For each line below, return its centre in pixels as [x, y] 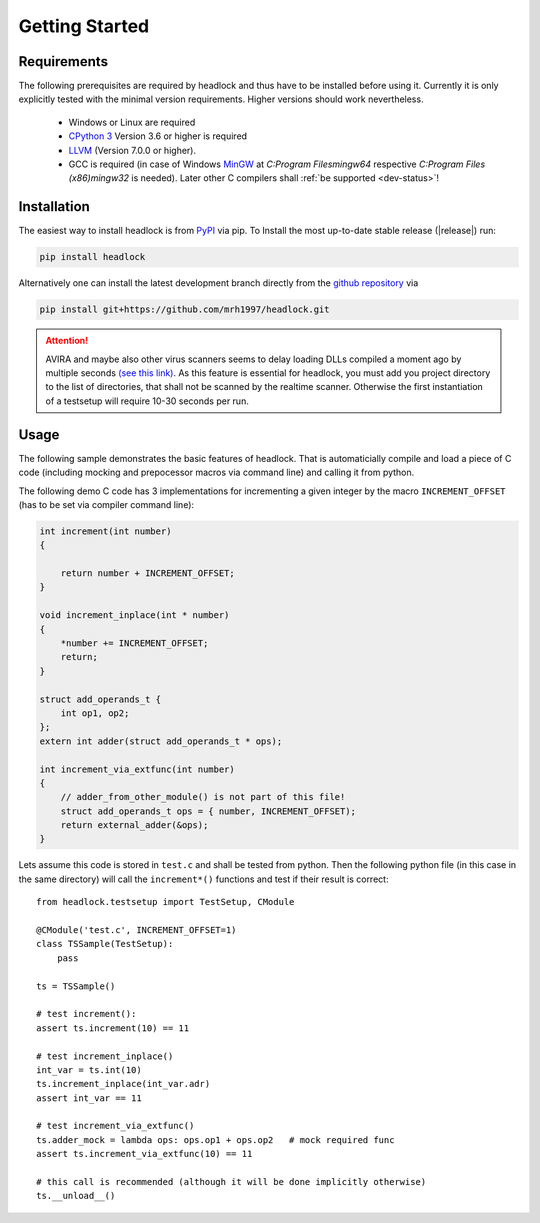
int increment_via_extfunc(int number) [137, 769]
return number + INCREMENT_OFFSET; [147, 573]
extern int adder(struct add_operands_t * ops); [161, 741]
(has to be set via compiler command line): [106, 504]
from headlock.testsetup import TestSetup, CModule [165, 902]
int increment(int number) [105, 531]
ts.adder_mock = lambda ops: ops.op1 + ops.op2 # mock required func [215, 1139]
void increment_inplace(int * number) [134, 615]
